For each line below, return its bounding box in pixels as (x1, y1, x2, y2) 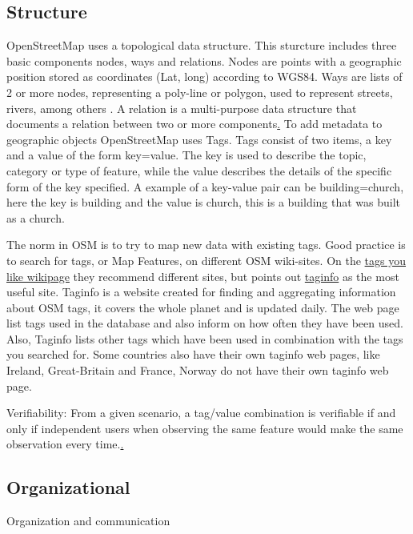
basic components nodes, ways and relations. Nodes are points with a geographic (6, 52, 402, 69)
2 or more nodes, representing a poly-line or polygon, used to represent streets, (6, 83, 393, 100)
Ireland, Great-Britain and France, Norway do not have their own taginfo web (6, 362, 389, 379)
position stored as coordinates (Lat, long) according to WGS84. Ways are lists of (6, 68, 403, 85)
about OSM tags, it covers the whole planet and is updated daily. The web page (6, 299, 399, 315)
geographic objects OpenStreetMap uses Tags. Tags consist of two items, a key (6, 130, 392, 147)
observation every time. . (6, 436, 124, 452)
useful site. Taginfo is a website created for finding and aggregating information (6, 283, 396, 300)
